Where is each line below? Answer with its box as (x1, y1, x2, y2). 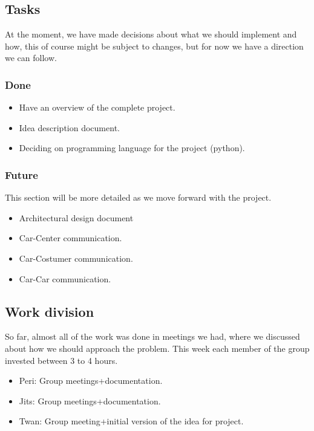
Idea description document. (19, 121, 120, 134)
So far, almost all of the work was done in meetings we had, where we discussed (5, 330, 300, 343)
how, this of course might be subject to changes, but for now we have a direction (5, 39, 304, 52)
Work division (5, 302, 94, 320)
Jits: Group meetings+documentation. (19, 394, 161, 407)
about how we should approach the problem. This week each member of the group (5, 342, 310, 354)
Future (5, 167, 38, 182)
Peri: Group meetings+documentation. (19, 374, 163, 387)
